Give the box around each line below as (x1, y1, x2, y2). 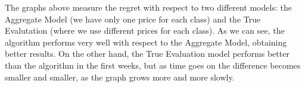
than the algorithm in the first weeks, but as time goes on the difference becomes (5, 59, 301, 71)
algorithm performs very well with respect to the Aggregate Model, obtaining (5, 36, 287, 48)
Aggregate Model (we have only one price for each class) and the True (5, 12, 261, 25)
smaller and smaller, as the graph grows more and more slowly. (5, 70, 235, 83)
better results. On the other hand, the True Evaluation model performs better (5, 47, 290, 60)
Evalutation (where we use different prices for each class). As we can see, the (5, 24, 285, 37)
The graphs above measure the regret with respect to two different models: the (5, 1, 292, 13)
